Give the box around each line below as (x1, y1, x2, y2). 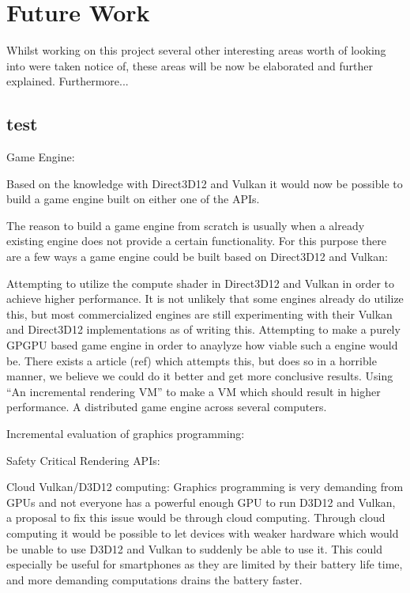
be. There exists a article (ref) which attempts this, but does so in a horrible (6, 352, 377, 368)
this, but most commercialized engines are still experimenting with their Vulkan (6, 305, 393, 322)
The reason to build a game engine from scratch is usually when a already (6, 217, 365, 233)
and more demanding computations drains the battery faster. (6, 571, 303, 587)
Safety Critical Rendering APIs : (6, 451, 160, 468)
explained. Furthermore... (6, 73, 129, 89)
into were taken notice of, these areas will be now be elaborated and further (6, 57, 373, 74)
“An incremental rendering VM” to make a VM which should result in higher (6, 383, 381, 399)
